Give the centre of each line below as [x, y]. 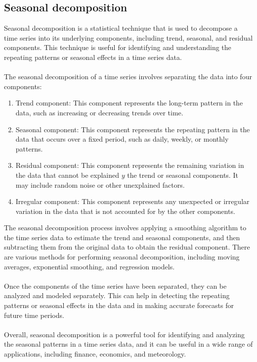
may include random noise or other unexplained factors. [100, 184]
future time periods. [34, 315]
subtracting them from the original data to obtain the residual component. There [127, 247]
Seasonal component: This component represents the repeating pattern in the [133, 129]
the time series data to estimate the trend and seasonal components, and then [122, 237]
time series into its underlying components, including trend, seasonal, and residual [128, 37]
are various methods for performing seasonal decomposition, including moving [122, 257]
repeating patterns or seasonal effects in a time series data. [93, 57]
